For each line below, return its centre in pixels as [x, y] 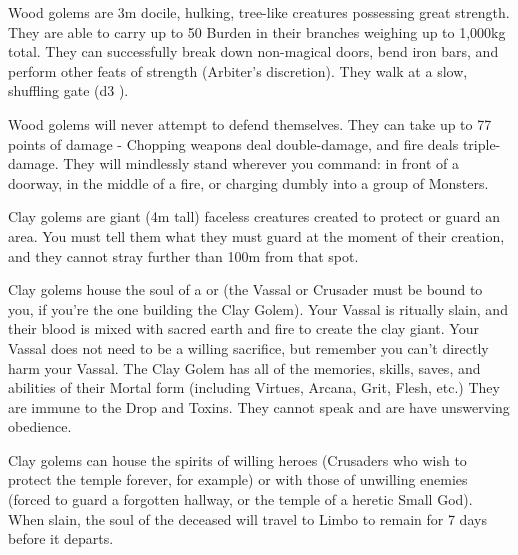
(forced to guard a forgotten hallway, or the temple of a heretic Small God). [240, 499]
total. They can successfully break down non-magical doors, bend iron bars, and [253, 51]
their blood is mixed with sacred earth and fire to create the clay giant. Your [243, 328]
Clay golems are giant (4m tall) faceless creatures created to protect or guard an [254, 216]
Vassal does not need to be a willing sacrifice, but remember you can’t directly [248, 347]
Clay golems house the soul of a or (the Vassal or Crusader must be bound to [245, 289]
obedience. [40, 426]
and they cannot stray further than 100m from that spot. [183, 255]
